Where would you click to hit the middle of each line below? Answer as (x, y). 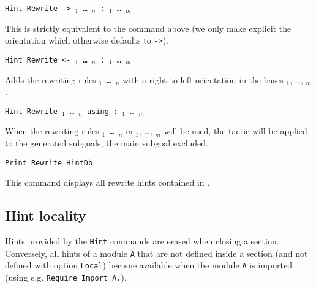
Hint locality (46, 215)
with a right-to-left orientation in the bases (203, 79)
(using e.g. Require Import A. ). (66, 277)
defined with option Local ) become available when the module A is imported (149, 265)
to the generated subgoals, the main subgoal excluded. (107, 143)
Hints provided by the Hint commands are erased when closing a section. (142, 241)
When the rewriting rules (52, 131)
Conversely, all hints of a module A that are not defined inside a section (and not (156, 253)
